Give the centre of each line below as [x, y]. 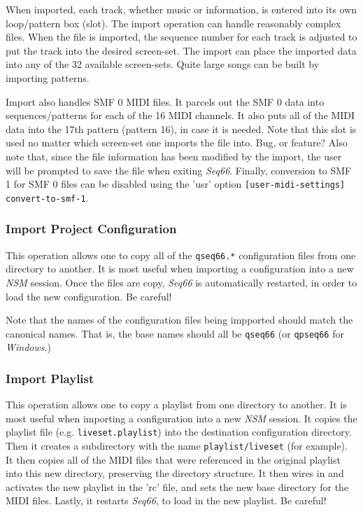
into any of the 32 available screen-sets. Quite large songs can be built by [163, 64]
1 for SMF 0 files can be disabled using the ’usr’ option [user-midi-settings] [176, 184]
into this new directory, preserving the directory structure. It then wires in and [175, 473]
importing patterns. [48, 77]
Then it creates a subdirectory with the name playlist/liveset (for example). [177, 445]
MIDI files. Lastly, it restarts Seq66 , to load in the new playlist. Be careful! [166, 500]
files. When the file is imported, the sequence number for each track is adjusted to [181, 37]
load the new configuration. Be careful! [89, 296]
